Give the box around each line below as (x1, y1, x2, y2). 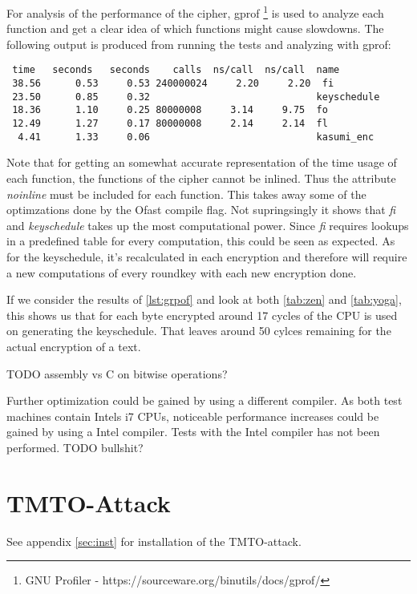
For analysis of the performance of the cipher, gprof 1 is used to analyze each (6, 2, 384, 21)
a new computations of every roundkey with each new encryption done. (6, 264, 357, 281)
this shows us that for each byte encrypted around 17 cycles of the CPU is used (6, 306, 398, 323)
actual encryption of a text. (6, 337, 141, 354)
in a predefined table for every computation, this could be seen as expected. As (6, 232, 395, 249)
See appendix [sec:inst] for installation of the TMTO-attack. (6, 532, 302, 549)
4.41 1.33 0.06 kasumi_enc (18, 131, 374, 143)
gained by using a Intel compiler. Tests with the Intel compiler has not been (6, 423, 380, 440)
